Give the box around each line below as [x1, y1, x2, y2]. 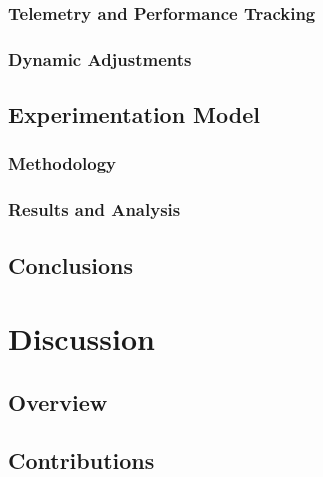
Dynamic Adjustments [8, 46, 192, 71]
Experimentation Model [8, 99, 260, 130]
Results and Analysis [8, 197, 181, 222]
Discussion [8, 318, 155, 359]
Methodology [8, 151, 117, 176]
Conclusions [8, 249, 134, 280]
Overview [8, 386, 108, 417]
